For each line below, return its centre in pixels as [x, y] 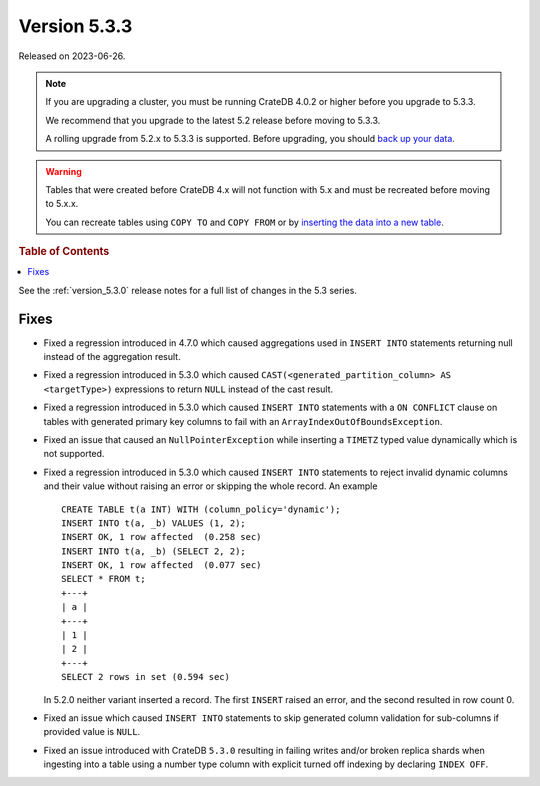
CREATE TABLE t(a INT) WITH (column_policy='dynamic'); [201, 509]
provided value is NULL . [92, 732]
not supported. [74, 454]
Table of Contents [64, 252]
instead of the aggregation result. [112, 357]
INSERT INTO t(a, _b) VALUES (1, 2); [154, 523]
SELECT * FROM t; [103, 579]
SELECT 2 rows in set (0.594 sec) [145, 677]
